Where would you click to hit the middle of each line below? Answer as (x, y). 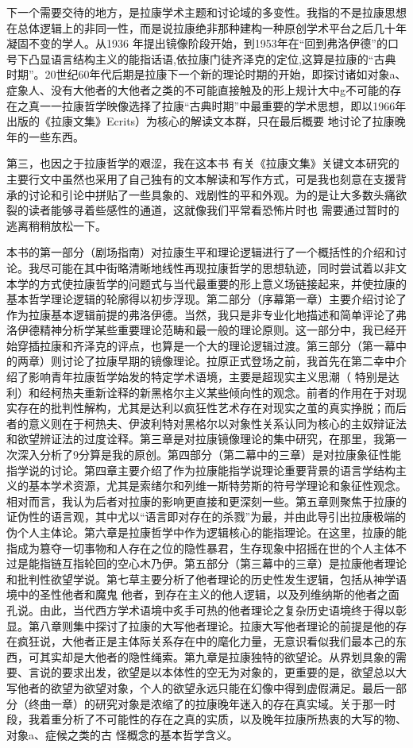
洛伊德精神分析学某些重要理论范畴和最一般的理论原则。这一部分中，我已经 (201, 330)
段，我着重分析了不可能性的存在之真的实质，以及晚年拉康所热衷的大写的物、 (206, 719)
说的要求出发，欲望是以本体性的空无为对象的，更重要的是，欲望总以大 (223, 672)
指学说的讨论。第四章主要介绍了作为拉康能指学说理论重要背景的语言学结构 (201, 470)
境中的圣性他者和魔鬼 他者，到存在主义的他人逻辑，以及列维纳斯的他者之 (197, 594)
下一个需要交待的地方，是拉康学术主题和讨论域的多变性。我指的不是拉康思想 (206, 12)
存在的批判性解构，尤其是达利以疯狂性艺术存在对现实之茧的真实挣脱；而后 (212, 408)
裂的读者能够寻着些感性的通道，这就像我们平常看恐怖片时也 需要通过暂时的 (203, 210)
